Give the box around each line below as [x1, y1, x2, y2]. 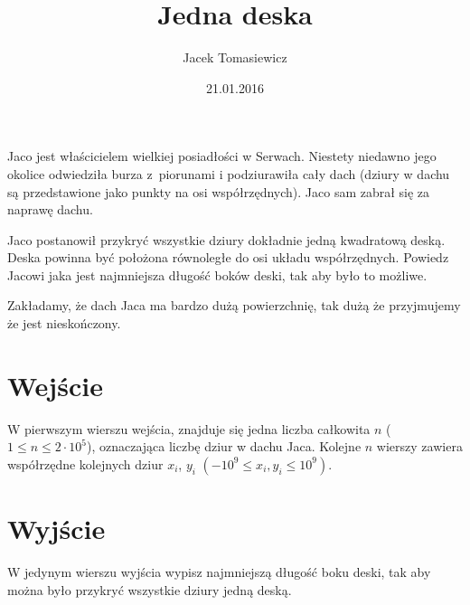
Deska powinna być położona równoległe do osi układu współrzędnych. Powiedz [7, 248, 449, 267]
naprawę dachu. [7, 200, 93, 219]
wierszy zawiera [376, 437, 463, 456]
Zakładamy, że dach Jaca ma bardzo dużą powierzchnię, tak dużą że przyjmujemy [7, 296, 461, 315]
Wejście [7, 366, 103, 403]
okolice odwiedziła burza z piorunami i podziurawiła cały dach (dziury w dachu [7, 164, 450, 183]
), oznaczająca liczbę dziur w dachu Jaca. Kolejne [86, 437, 362, 456]
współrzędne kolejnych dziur [7, 454, 164, 473]
